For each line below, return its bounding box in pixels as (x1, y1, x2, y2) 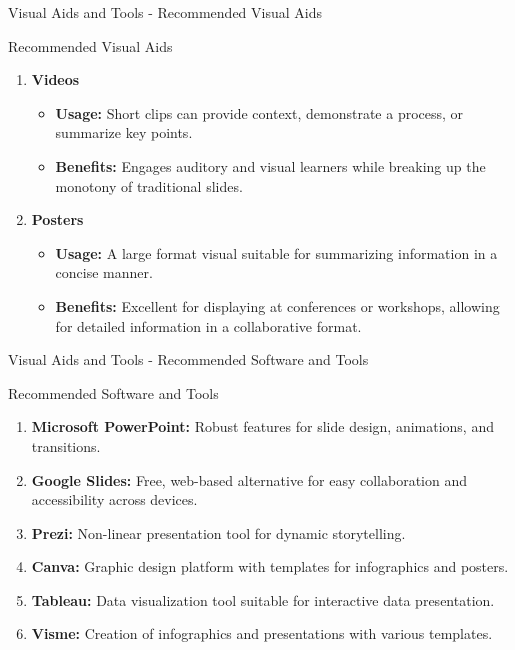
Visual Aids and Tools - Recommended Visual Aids (8, 2, 323, 22)
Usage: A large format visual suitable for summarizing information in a (55, 242, 498, 263)
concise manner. (55, 262, 153, 283)
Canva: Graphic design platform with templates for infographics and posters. (31, 556, 509, 577)
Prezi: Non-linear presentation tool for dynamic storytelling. (31, 522, 406, 543)
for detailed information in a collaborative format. (55, 315, 362, 336)
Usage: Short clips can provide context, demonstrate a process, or (55, 102, 464, 123)
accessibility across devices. (31, 489, 198, 510)
